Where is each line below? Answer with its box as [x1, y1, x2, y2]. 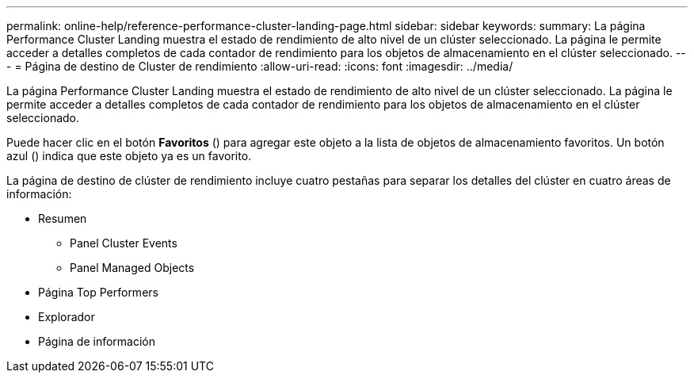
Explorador [38, 310, 95, 323]
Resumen [38, 212, 87, 225]
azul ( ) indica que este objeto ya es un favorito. [6, 149, 252, 163]
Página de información [38, 335, 156, 348]
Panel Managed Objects [70, 261, 195, 274]
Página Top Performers [38, 285, 158, 299]
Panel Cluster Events [70, 236, 177, 250]
